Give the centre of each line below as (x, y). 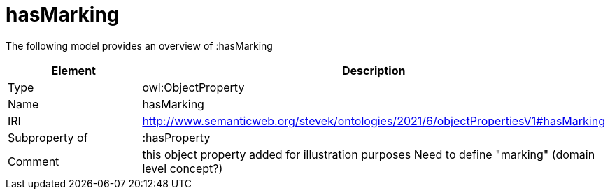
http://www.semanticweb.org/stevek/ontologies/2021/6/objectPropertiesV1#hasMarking (374, 121)
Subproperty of (48, 137)
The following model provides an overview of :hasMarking (139, 45)
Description (374, 70)
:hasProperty (176, 137)
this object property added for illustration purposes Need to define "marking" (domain (369, 154)
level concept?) (183, 168)
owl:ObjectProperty (193, 87)
